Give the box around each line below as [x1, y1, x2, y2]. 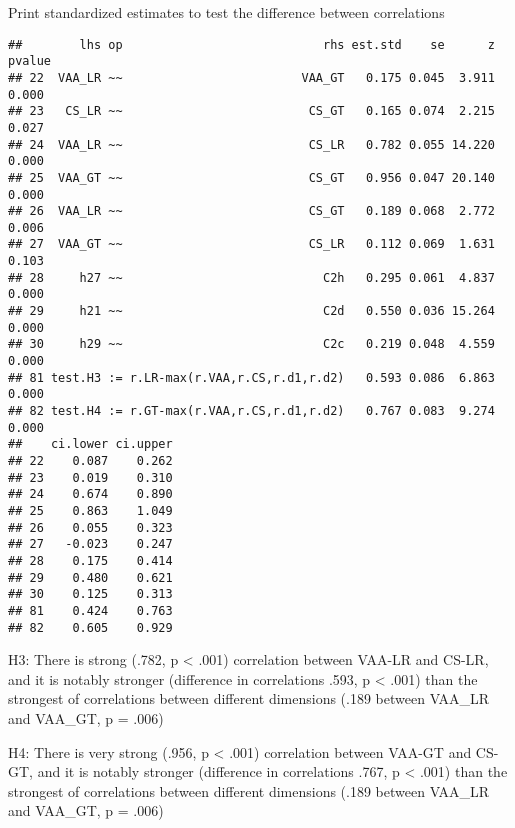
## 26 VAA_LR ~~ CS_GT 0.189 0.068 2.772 [8, 204, 495, 219]
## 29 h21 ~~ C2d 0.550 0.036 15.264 [8, 304, 495, 319]
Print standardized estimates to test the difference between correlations [8, 2, 445, 22]
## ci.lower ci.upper [8, 437, 173, 452]
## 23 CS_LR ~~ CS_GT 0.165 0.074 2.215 [8, 104, 495, 119]
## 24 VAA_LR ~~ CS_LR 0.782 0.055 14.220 [8, 137, 495, 152]
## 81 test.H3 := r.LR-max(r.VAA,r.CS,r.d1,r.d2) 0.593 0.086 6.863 [8, 370, 495, 385]
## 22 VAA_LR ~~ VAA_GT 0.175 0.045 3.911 [8, 70, 495, 85]
